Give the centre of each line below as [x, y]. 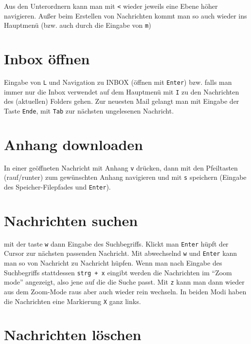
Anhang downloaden [73, 144]
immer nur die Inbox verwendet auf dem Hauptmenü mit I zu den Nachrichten [122, 91]
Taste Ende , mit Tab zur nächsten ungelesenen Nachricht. [89, 110]
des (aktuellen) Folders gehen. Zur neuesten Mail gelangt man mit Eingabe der [122, 101]
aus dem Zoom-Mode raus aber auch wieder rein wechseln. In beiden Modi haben [125, 292]
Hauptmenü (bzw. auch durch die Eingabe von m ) [78, 25]
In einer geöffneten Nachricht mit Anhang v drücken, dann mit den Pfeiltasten [121, 167]
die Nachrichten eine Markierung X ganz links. [72, 301]
